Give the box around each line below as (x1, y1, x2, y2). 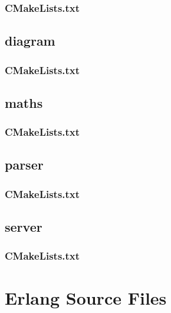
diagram (5, 31, 55, 50)
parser (5, 155, 44, 174)
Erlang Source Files (5, 285, 167, 309)
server (5, 218, 42, 236)
